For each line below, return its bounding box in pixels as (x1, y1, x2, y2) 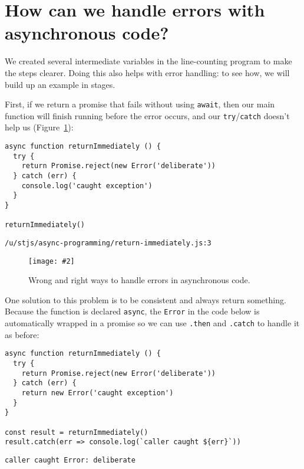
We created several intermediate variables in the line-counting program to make (5, 55, 292, 67)
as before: (5, 328, 39, 340)
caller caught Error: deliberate (5, 455, 136, 464)
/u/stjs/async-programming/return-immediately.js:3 (5, 238, 212, 247)
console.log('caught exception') (21, 181, 153, 190)
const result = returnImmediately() (5, 428, 148, 437)
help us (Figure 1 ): (5, 121, 74, 133)
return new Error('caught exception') (21, 388, 174, 397)
